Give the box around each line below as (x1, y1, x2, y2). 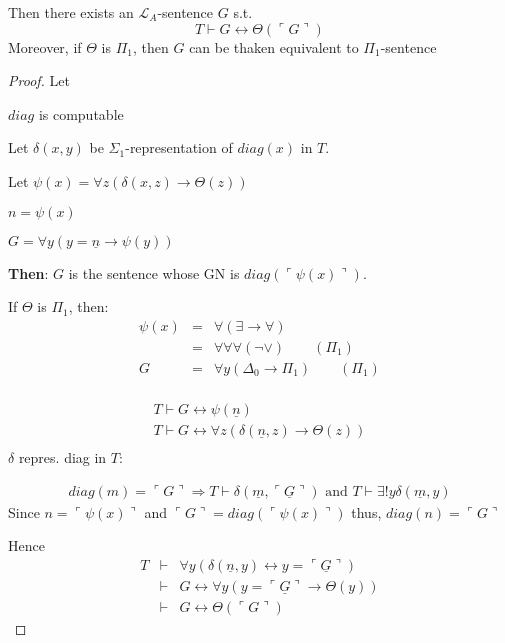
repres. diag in (18, 446, 107, 467)
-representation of (125, 137, 233, 158)
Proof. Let (8, 70, 70, 91)
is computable (38, 103, 124, 124)
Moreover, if (8, 36, 82, 57)
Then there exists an (8, 2, 134, 22)
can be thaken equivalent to (189, 36, 359, 57)
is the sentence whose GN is (68, 262, 240, 283)
